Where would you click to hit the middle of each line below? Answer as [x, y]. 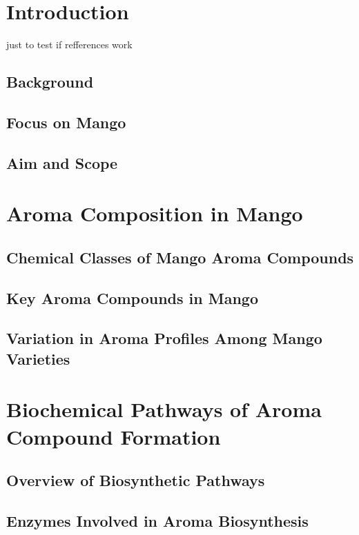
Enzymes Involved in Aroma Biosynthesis [157, 520]
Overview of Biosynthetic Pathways [136, 480]
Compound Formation [114, 436]
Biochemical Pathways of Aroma [164, 409]
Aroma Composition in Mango [155, 213]
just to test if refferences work [69, 44]
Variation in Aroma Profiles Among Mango [164, 338]
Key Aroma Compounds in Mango [132, 297]
